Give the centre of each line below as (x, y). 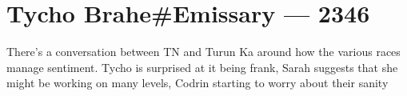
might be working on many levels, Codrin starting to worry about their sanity (198, 83)
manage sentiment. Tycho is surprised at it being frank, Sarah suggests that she (202, 67)
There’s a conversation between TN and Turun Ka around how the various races (203, 52)
